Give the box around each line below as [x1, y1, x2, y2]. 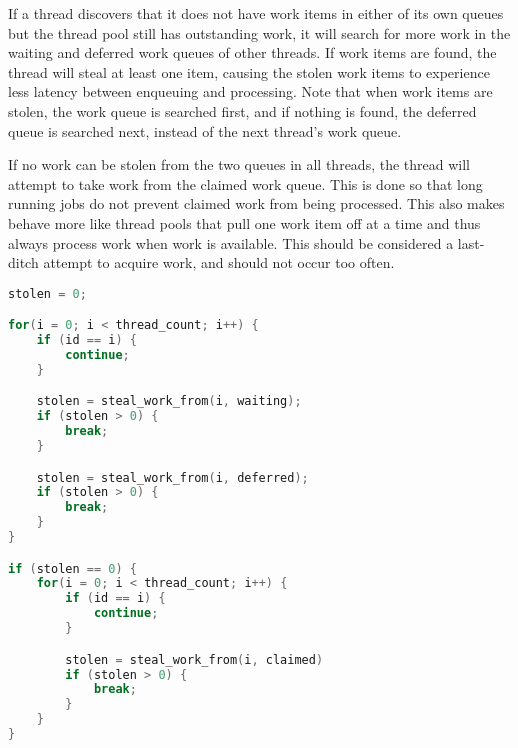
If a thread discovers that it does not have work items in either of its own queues [8, 3, 504, 23]
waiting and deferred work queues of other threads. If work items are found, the [8, 42, 497, 63]
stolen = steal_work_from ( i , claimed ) [65, 652, 324, 667]
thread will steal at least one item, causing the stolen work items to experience [8, 61, 490, 82]
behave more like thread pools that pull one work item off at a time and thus [8, 212, 481, 233]
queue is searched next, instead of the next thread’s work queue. [8, 120, 402, 141]
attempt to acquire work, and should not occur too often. [43, 252, 395, 273]
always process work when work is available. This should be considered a [8, 232, 454, 253]
